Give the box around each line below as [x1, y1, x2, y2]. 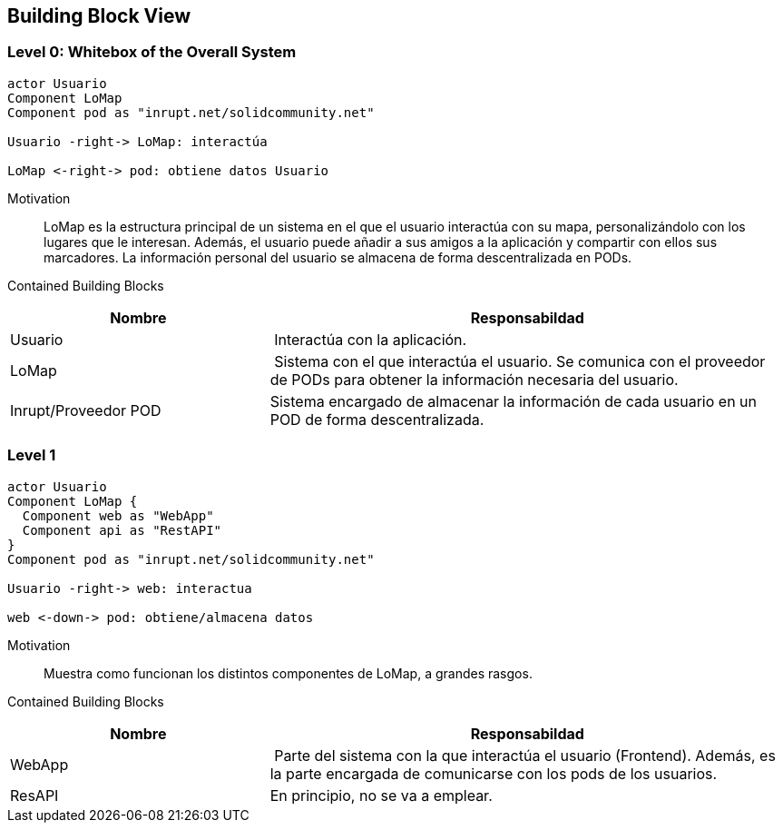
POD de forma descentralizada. [269, 410, 484, 429]
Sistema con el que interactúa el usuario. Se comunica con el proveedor [274, 351, 766, 371]
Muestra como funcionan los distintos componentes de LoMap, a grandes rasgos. [44, 665, 533, 681]
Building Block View [7, 5, 191, 27]
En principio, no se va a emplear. [269, 786, 493, 805]
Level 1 [7, 446, 56, 465]
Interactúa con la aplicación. [274, 330, 467, 349]
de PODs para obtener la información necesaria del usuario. [269, 370, 679, 389]
